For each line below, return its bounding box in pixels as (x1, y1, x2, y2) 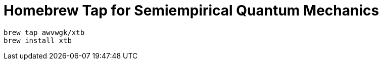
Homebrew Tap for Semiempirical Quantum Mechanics (4, 2, 379, 19)
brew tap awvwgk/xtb (4, 28, 85, 36)
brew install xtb (4, 36, 72, 44)
